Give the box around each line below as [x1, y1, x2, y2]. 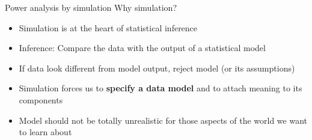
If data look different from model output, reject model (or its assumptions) [19, 61, 295, 74]
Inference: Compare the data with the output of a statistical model [19, 41, 266, 54]
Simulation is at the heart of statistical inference [19, 21, 198, 34]
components [19, 93, 63, 106]
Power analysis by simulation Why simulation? [5, 1, 177, 13]
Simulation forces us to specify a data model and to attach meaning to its [19, 82, 302, 94]
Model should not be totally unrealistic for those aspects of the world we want [19, 114, 308, 126]
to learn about [19, 126, 72, 138]
